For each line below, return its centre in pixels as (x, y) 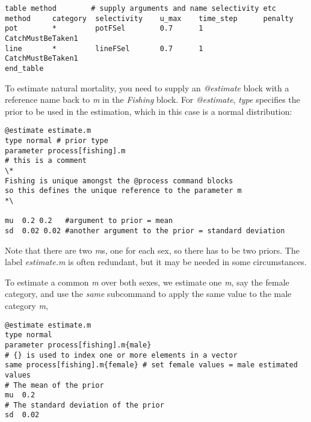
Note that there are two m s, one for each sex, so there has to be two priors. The (152, 250)
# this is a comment (46, 161)
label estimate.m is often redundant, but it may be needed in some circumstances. (156, 262)
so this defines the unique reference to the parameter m (123, 191)
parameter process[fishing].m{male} (78, 345)
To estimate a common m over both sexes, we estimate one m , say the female (147, 282)
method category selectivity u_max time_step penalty (149, 18)
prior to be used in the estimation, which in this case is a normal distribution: (149, 111)
